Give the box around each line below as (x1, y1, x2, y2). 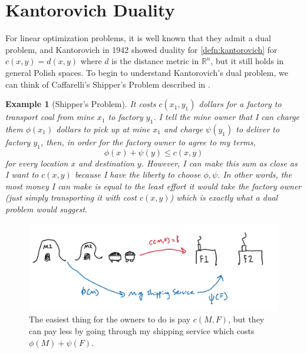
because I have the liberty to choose (74, 168, 201, 181)
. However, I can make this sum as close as (141, 156, 298, 169)
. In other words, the (217, 168, 292, 181)
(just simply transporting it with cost (5, 191, 137, 204)
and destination (78, 156, 134, 169)
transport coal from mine (5, 111, 94, 123)
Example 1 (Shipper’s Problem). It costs (5, 98, 156, 110)
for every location (5, 156, 68, 169)
